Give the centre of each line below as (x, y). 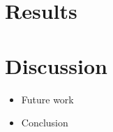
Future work (47, 99)
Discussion (56, 65)
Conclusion (45, 123)
